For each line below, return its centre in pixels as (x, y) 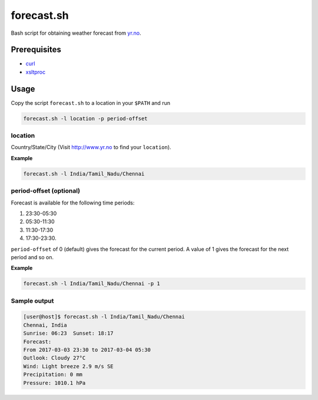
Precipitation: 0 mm (53, 375)
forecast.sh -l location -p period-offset (85, 118)
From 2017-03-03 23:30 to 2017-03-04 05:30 (87, 350)
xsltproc (36, 72)
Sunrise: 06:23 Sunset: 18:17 (69, 333)
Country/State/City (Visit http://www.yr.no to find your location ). (91, 147)
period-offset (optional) (46, 191)
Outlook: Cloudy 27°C (54, 358)
